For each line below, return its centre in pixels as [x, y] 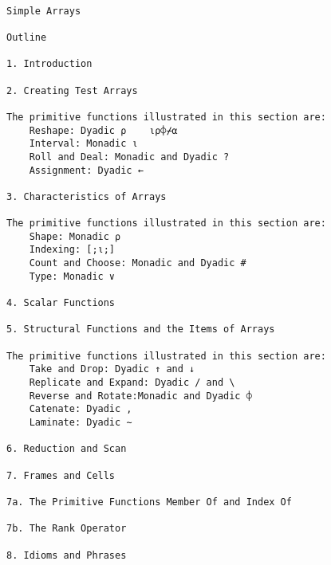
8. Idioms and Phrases [67, 555]
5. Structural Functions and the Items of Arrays [141, 330]
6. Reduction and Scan [67, 449]
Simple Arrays [44, 11]
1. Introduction [49, 64]
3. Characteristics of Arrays [87, 196]
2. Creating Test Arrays [72, 90]
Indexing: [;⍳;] [72, 250]
